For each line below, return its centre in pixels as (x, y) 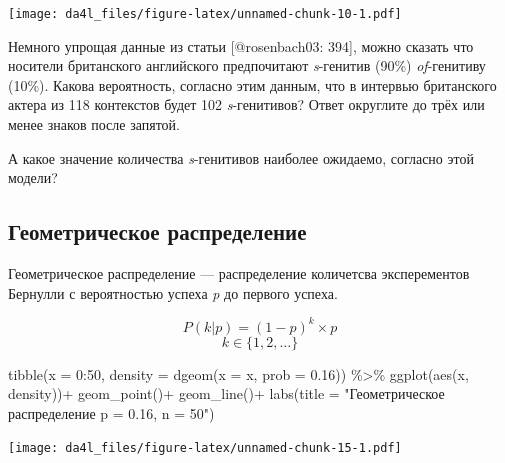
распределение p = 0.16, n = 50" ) (111, 412)
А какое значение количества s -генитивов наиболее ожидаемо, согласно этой (241, 157)
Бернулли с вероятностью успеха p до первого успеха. (173, 292)
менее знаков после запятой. (94, 124)
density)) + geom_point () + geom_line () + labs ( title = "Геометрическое (226, 393)
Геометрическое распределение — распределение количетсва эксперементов (239, 273)
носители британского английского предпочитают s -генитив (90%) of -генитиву (247, 65)
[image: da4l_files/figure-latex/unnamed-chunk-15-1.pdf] (205, 448)
